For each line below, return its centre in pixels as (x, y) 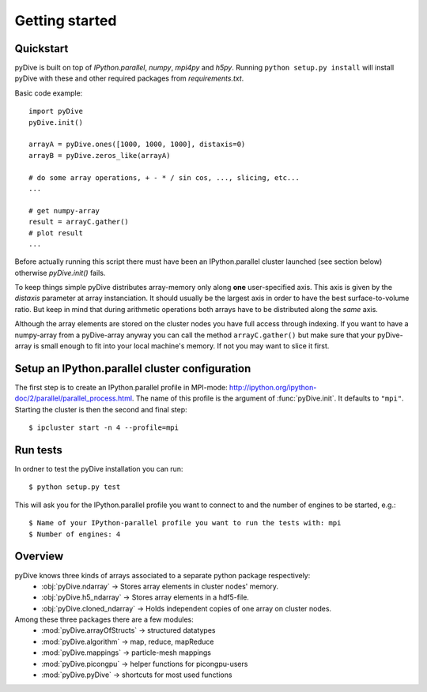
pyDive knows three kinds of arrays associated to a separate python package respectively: (162, 575)
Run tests (38, 450)
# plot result (56, 233)
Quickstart (42, 49)
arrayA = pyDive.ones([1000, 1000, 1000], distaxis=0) (137, 145)
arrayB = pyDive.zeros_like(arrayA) (100, 155)
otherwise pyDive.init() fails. (60, 273)
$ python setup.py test (75, 487)
